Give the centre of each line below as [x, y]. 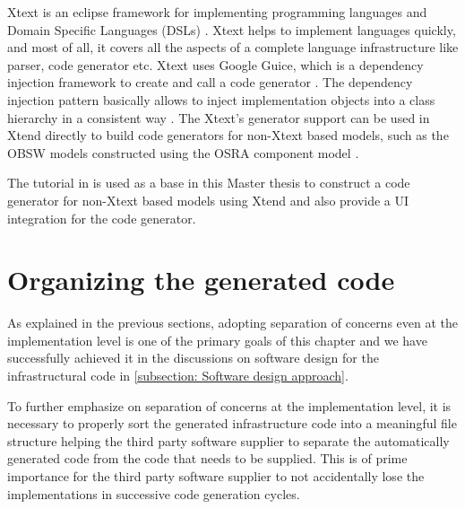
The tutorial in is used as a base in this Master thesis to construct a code [209, 183]
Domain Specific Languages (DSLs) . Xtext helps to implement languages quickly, [232, 29]
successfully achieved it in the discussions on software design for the [193, 358]
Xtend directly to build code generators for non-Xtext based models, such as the [228, 135]
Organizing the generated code [201, 280]
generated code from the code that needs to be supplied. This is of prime [207, 458]
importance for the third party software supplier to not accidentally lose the [216, 476]
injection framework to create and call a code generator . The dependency [210, 82]
